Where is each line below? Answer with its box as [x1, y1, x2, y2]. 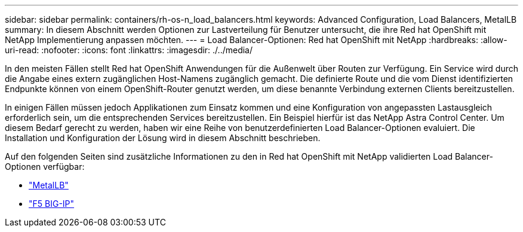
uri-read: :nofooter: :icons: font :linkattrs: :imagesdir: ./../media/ [5, 45, 253, 55]
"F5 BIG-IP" [29, 199, 75, 209]
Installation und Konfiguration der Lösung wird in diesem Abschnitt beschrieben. [5, 133, 321, 143]
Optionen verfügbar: [5, 161, 85, 172]
